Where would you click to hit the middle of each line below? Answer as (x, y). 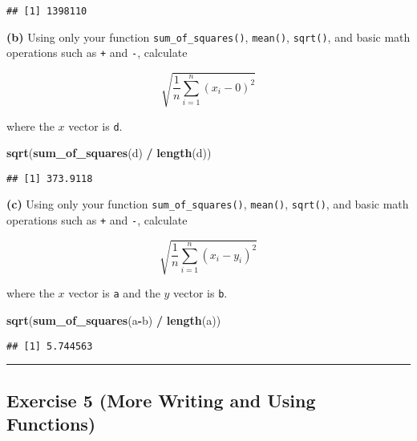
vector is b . (200, 293)
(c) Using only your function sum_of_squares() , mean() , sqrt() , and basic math (208, 204)
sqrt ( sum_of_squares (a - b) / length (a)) (114, 320)
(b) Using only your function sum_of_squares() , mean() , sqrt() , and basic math (208, 36)
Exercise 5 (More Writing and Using (161, 400)
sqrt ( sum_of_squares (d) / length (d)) (109, 153)
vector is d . (95, 125)
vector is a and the (114, 293)
